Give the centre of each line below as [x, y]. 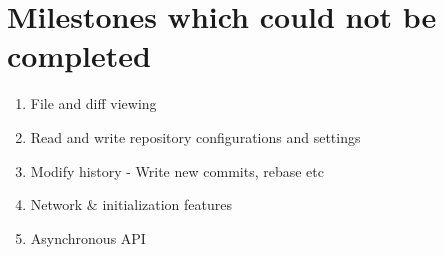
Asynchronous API [88, 237]
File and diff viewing [93, 103]
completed [79, 55]
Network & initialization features [131, 204]
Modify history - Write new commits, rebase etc [177, 170]
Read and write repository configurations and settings [195, 136]
